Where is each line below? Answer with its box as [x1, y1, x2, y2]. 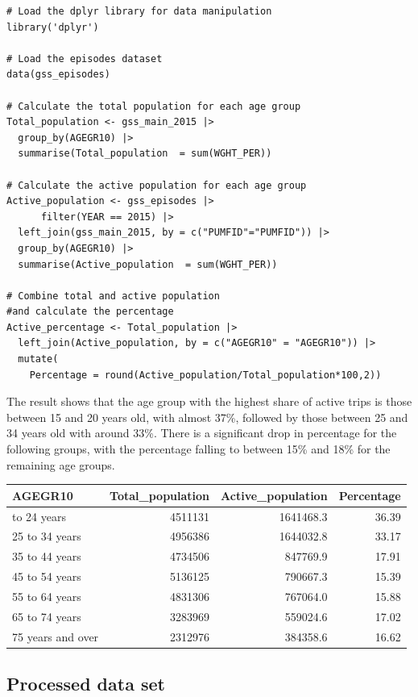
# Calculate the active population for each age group [6, 179, 307, 191]
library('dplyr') [6, 21, 99, 33]
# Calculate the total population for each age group [6, 100, 301, 112]
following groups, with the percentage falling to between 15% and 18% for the [6, 440, 391, 457]
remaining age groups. [6, 456, 115, 473]
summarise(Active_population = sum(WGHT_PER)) [18, 258, 278, 270]
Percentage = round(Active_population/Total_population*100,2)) [29, 369, 382, 381]
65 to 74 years [12, 607, 81, 624]
